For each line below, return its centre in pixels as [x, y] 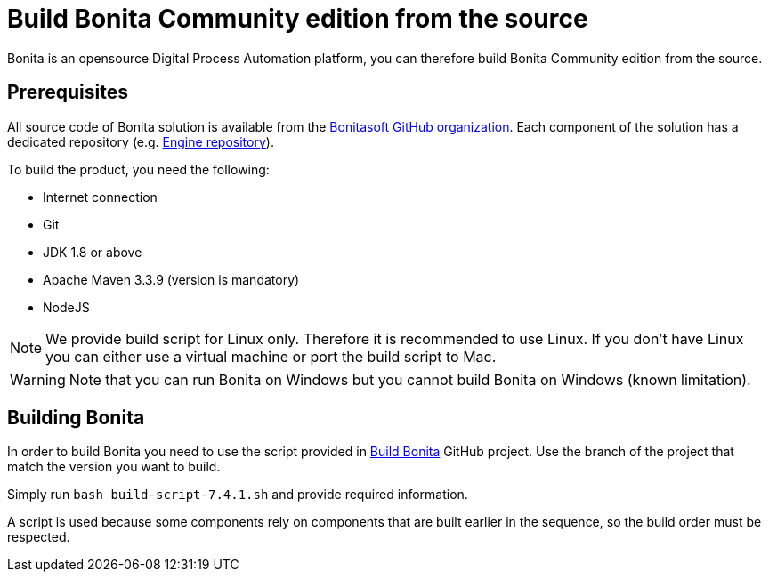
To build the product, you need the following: [138, 169]
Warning [38, 379]
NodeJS [66, 307]
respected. [39, 537]
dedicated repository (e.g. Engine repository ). [141, 141]
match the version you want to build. [114, 467]
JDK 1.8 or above [93, 252]
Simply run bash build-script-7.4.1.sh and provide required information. [238, 495]
